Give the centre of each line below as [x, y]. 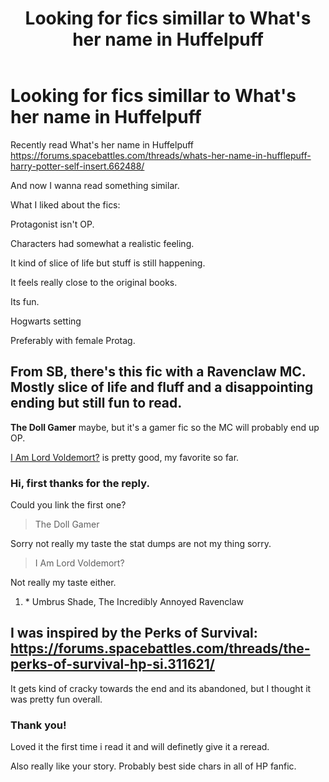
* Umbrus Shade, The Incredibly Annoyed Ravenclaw [134, 602]
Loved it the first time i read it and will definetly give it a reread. [140, 747]
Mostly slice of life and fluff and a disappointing [162, 387]
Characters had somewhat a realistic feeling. [102, 243]
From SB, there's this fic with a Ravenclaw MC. [158, 372]
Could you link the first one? [68, 505]
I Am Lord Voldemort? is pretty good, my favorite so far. [125, 457]
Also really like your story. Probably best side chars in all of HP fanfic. [153, 766]
